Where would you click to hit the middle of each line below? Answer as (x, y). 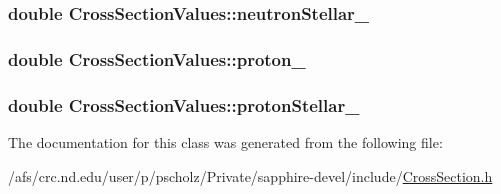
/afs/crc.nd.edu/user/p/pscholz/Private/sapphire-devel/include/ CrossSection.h (250, 175)
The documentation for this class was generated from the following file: (225, 141)
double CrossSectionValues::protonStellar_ (184, 104)
